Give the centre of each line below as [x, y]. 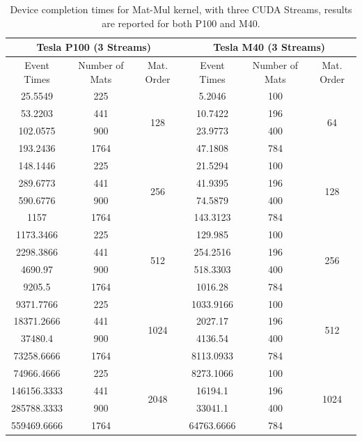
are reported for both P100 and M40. [181, 23]
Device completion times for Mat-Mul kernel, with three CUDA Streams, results [181, 9]
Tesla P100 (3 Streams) [94, 47]
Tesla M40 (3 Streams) [269, 47]
